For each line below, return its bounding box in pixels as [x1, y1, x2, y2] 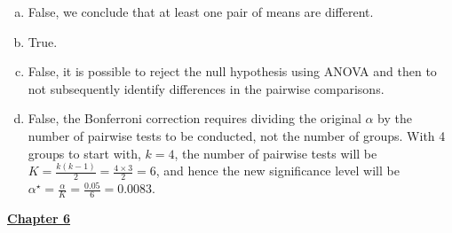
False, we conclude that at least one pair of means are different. [28, 3, 374, 20]
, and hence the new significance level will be [155, 161, 400, 180]
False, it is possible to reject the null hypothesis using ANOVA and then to [28, 62, 437, 81]
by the [377, 109, 412, 128]
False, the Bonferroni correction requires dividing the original [28, 109, 361, 128]
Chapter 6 [7, 209, 71, 228]
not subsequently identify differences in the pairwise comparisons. [28, 79, 385, 97]
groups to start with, [28, 144, 141, 162]
